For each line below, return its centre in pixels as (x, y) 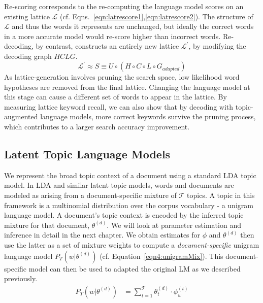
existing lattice (27, 16)
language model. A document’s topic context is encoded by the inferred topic (124, 215)
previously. (21, 278)
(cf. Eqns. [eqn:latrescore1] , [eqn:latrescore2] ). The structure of (157, 16)
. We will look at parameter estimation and (174, 225)
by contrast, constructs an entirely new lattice (107, 46)
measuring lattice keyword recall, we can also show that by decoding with (119, 106)
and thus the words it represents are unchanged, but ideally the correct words (133, 26)
